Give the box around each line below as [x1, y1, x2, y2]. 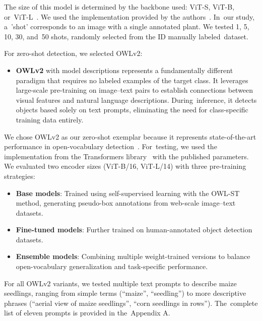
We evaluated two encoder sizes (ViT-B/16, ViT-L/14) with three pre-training [4, 161, 246, 171]
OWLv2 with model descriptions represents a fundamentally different [16, 65, 233, 75]
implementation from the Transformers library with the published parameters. [4, 151, 249, 161]
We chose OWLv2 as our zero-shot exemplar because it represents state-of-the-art [4, 131, 256, 142]
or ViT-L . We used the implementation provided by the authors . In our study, [4, 11, 255, 22]
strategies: [4, 170, 35, 181]
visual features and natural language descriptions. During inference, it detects [16, 94, 257, 105]
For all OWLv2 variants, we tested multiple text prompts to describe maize [4, 278, 237, 288]
